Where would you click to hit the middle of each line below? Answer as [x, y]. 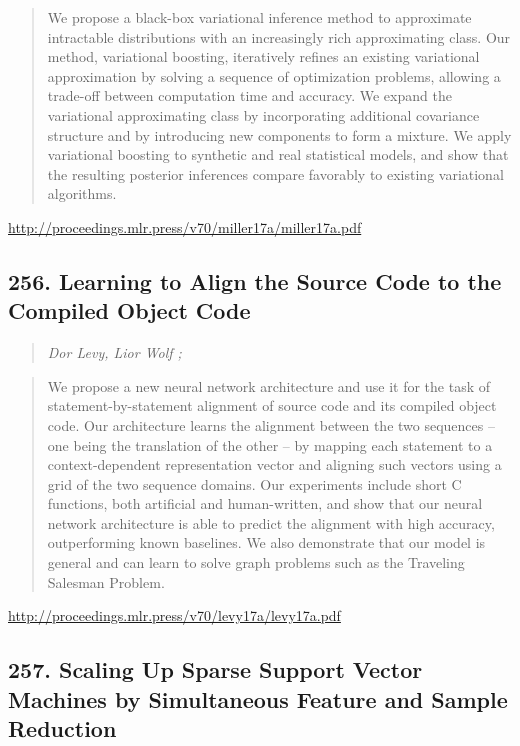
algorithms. [82, 193]
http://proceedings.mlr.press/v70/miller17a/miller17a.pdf [185, 226]
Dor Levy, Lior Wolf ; [114, 352]
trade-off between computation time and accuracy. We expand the [249, 95]
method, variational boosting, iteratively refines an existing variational [263, 56]
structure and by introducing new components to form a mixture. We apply [279, 134]
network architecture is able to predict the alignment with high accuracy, [271, 522]
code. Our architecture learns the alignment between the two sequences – [271, 424]
